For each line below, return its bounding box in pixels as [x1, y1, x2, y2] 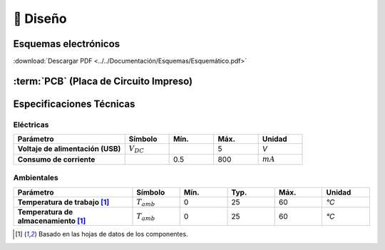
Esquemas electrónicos [13, 38, 120, 50]
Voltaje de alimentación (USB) [17, 144, 121, 154]
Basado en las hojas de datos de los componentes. [38, 230, 188, 239]
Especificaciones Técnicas [13, 98, 135, 110]
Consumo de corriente [17, 154, 96, 164]
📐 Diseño [13, 11, 67, 26]
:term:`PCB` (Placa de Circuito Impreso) [13, 75, 192, 87]
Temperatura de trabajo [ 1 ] [17, 197, 110, 207]
